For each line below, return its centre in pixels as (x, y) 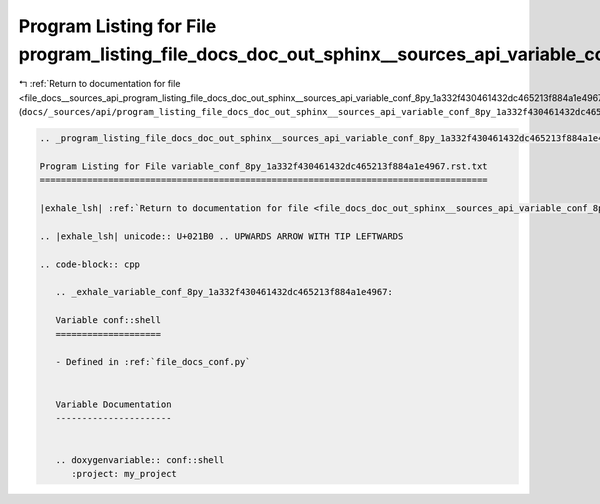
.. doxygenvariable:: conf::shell (140, 460)
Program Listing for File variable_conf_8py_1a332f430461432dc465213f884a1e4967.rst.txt (264, 166)
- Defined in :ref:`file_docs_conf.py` (153, 362)
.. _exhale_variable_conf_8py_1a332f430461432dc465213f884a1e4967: (224, 292)
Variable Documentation (113, 404)
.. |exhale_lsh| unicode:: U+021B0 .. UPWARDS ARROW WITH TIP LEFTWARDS (221, 236)
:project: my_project (124, 474)
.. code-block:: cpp (89, 264)
